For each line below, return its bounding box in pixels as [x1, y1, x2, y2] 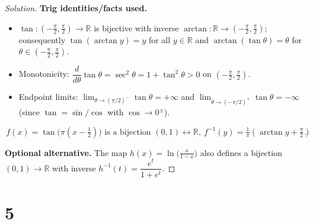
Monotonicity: [18, 67, 69, 80]
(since [18, 106, 40, 118]
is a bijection [104, 128, 151, 137]
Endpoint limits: [18, 90, 78, 103]
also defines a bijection [200, 146, 282, 158]
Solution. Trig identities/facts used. [5, 2, 147, 14]
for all [148, 33, 171, 46]
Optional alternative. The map [5, 146, 127, 158]
